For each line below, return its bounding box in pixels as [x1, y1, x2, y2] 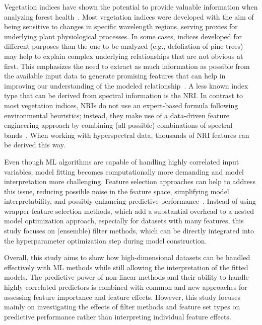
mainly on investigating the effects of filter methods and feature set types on [4, 301, 240, 312]
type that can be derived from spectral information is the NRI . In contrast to [4, 90, 243, 101]
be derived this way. [4, 139, 65, 150]
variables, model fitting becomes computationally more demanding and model [4, 166, 244, 177]
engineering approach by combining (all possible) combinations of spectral [4, 120, 233, 130]
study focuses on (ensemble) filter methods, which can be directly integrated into [4, 225, 254, 236]
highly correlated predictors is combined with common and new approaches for [4, 282, 247, 292]
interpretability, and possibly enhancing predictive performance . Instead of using [4, 196, 256, 206]
